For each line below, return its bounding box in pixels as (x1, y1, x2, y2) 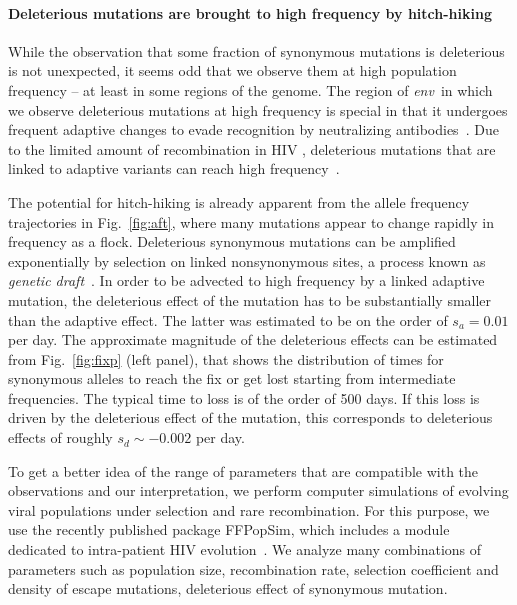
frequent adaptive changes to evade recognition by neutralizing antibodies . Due (8, 119, 499, 140)
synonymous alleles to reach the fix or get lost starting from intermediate (8, 368, 456, 389)
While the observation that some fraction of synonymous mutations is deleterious (8, 40, 505, 61)
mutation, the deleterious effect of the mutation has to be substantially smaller (8, 289, 492, 310)
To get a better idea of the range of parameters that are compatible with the (8, 460, 479, 481)
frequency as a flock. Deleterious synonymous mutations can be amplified (8, 231, 456, 252)
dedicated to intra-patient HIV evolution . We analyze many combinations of (8, 539, 482, 560)
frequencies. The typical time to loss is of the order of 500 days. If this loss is (8, 387, 480, 408)
